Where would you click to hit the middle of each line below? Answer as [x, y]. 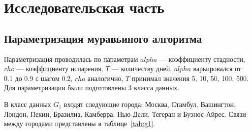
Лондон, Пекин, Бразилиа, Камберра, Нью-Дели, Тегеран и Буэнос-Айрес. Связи [125, 114]
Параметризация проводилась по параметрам [71, 59]
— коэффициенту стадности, [202, 59]
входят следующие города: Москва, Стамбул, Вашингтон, [150, 104]
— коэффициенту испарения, [60, 68]
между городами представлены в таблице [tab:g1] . [79, 123]
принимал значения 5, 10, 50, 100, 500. [190, 78]
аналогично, [105, 78]
